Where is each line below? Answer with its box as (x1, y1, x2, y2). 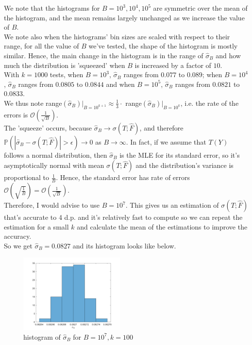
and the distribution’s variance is (135, 160, 234, 170)
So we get (4, 240, 33, 250)
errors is (4, 109, 28, 119)
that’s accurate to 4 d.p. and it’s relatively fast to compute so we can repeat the (4, 212, 243, 222)
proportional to (4, 172, 50, 182)
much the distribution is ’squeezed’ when (4, 60, 125, 70)
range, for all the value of (4, 41, 79, 51)
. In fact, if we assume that (126, 136, 206, 147)
